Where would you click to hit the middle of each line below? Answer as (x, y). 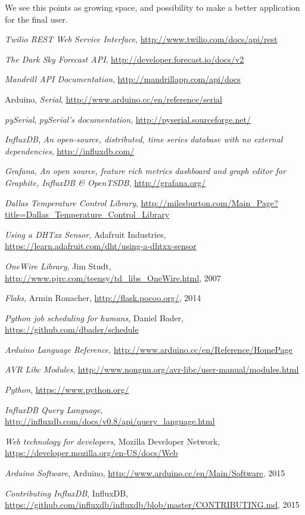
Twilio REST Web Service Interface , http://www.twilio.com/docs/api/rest (141, 39)
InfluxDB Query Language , (54, 409)
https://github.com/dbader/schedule (72, 329)
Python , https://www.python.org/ (67, 390)
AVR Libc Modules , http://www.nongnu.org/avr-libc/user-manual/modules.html (152, 369)
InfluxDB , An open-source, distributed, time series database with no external (144, 139)
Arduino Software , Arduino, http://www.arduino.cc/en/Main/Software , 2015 (145, 473)
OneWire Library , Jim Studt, (58, 266)
